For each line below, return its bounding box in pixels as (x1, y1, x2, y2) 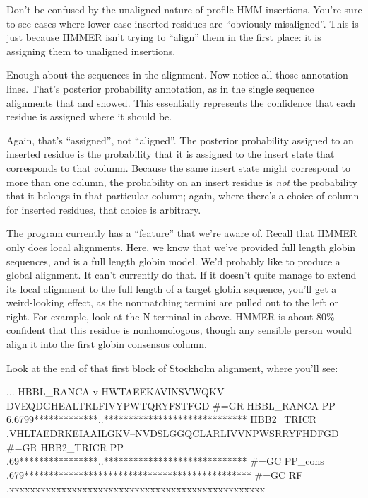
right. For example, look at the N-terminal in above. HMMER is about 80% (6, 308, 335, 323)
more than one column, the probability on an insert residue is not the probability (6, 174, 357, 189)
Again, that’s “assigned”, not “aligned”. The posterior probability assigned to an (6, 132, 354, 147)
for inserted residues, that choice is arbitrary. (6, 202, 201, 216)
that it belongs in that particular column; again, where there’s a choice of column (6, 188, 360, 203)
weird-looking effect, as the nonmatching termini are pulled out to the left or (6, 295, 339, 310)
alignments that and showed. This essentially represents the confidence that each (6, 95, 356, 110)
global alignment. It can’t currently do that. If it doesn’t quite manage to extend (6, 267, 357, 282)
